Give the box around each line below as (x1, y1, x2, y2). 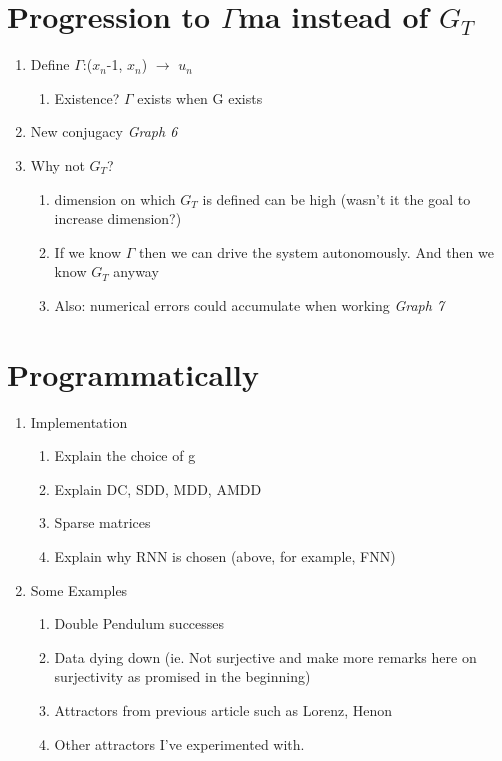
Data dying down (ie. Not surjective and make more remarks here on (54, 646, 477, 667)
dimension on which (54, 188, 176, 209)
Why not (30, 154, 85, 175)
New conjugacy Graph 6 (30, 121, 178, 142)
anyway (113, 261, 159, 282)
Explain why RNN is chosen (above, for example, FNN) (54, 545, 396, 566)
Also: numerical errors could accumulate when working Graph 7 (54, 294, 445, 315)
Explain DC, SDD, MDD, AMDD (54, 478, 262, 499)
